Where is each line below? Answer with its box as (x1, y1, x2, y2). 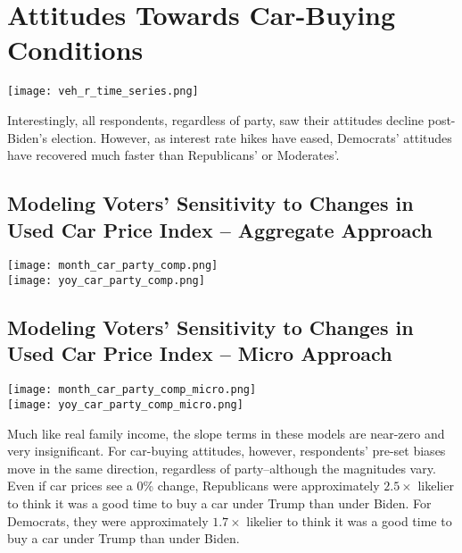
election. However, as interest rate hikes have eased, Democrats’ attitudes (51, 128, 452, 147)
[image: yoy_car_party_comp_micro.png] (7, 398, 243, 411)
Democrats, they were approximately (7, 511, 209, 530)
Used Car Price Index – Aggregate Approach (7, 215, 433, 243)
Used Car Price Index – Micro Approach (7, 339, 392, 367)
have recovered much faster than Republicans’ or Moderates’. (7, 146, 340, 164)
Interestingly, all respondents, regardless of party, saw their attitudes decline (7, 110, 425, 129)
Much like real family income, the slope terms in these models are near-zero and (7, 423, 445, 442)
